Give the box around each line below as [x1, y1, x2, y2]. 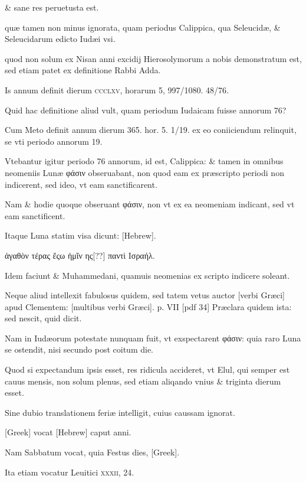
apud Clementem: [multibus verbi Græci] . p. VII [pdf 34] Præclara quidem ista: [5, 300, 292, 312]
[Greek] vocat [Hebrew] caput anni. [5, 426, 131, 438]
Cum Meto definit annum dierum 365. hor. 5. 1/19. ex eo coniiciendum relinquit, [5, 123, 297, 136]
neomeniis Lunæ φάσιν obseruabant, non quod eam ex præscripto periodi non [5, 166, 284, 178]
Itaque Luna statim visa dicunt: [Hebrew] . [5, 229, 156, 242]
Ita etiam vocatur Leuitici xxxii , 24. [5, 465, 134, 478]
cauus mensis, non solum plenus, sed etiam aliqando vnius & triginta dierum [5, 374, 281, 387]
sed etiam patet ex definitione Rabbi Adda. [5, 64, 161, 76]
